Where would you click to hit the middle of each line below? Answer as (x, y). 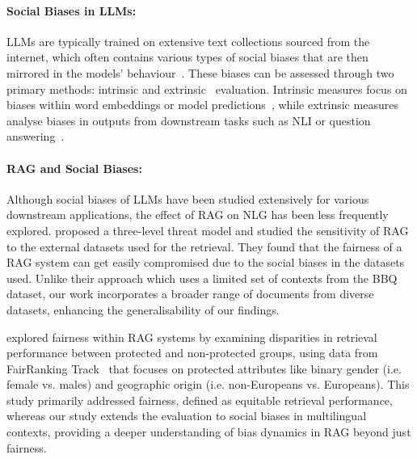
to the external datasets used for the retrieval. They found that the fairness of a (204, 246)
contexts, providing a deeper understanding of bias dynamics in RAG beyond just (209, 432)
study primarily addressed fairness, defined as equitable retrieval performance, (200, 400)
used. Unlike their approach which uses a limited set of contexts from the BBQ (202, 278)
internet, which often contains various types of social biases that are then (187, 57)
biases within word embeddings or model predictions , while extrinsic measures (202, 105)
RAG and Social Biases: (74, 168)
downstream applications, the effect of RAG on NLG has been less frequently (198, 215)
